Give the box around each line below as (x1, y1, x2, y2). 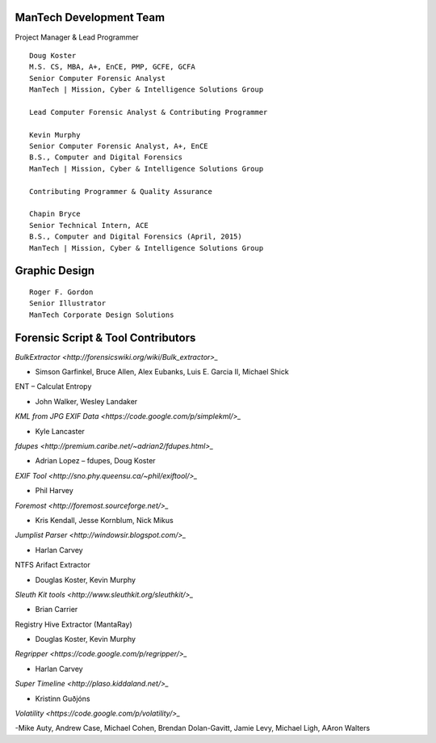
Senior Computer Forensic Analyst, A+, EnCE (29, 141, 209, 151)
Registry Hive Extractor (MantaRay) (15, 619, 132, 629)
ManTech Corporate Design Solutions (29, 310, 174, 319)
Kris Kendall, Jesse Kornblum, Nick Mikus (35, 515, 174, 525)
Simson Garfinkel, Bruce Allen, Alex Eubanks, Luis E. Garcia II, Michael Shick (35, 367, 290, 377)
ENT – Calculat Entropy (15, 382, 92, 391)
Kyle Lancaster (35, 426, 85, 436)
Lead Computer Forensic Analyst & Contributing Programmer (29, 108, 268, 116)
